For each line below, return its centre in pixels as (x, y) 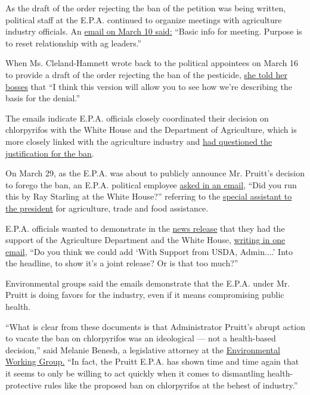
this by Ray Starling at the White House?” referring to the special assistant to (149, 196)
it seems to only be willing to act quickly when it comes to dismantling (135, 373)
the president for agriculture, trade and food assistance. (107, 208)
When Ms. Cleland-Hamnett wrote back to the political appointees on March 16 (152, 63)
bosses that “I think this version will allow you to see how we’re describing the (149, 86)
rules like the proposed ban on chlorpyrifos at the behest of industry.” (171, 385)
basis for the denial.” (43, 98)
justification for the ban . (50, 153)
